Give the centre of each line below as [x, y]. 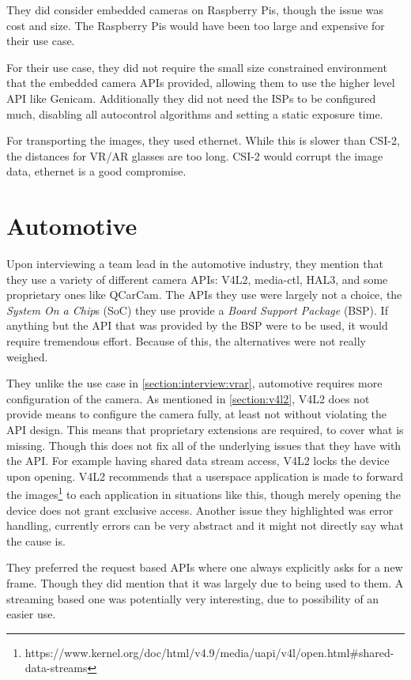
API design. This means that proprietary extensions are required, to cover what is [205, 429]
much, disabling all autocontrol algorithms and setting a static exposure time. [195, 113]
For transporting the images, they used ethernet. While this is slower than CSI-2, [203, 140]
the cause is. [36, 540]
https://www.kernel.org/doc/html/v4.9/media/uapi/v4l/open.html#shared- [209, 652]
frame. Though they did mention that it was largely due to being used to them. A [205, 583]
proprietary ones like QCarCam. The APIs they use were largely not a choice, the [204, 295]
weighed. [27, 356]
